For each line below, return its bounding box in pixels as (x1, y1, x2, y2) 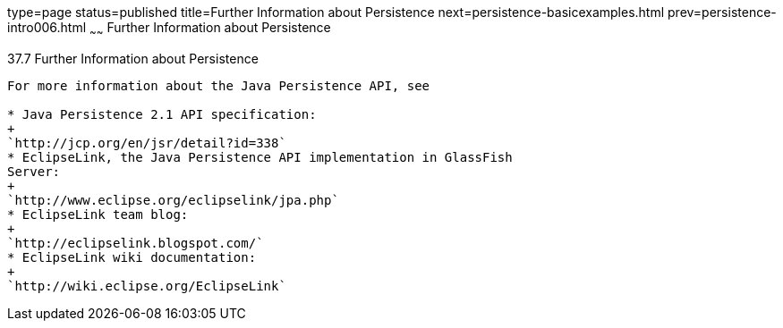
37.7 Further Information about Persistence (7, 50, 259, 66)
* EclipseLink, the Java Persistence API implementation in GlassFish (7, 149, 513, 164)
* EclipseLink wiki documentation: (7, 249, 257, 265)
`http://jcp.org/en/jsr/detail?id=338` (7, 135, 286, 150)
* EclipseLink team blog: (7, 206, 189, 222)
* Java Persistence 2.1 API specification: (7, 106, 317, 122)
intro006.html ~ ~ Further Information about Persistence (7, 20, 331, 38)
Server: (7, 164, 61, 179)
